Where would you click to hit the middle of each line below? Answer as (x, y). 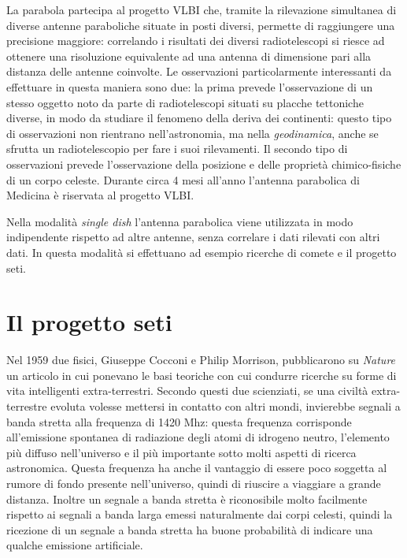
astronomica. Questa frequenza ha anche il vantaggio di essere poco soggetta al (197, 468)
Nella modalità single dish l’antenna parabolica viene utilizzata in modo (180, 221)
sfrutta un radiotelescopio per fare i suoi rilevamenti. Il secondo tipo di (177, 149)
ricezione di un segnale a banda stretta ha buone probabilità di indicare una (190, 529)
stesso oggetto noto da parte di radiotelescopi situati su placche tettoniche (185, 102)
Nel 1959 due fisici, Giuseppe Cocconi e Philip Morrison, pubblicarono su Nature (201, 360)
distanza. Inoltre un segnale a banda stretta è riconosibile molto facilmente (187, 498)
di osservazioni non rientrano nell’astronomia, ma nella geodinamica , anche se (192, 133)
